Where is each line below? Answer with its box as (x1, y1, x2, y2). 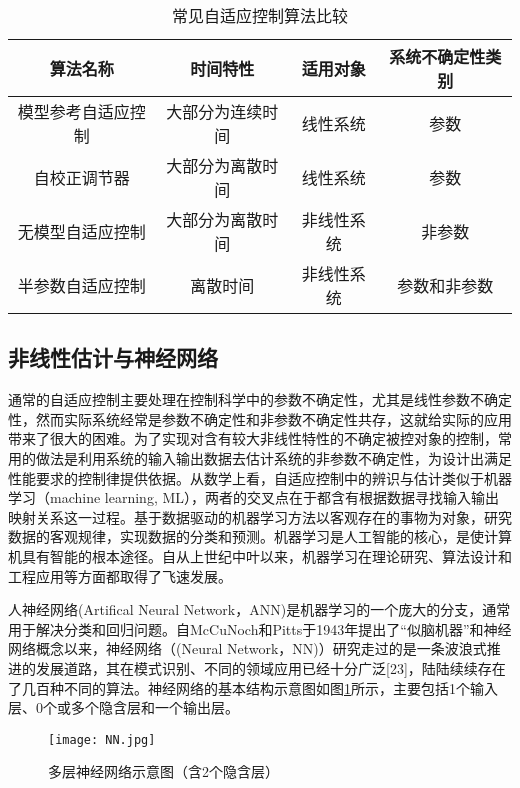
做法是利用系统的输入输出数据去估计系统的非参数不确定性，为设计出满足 (35, 447, 512, 468)
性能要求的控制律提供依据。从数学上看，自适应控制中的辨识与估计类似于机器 (8, 467, 512, 488)
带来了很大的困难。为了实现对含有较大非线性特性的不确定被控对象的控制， (8, 428, 498, 449)
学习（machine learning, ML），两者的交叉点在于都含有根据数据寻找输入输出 (8, 487, 500, 508)
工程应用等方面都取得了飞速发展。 (8, 565, 232, 586)
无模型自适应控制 (17, 220, 146, 243)
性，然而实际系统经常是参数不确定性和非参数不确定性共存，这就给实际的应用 (8, 408, 512, 429)
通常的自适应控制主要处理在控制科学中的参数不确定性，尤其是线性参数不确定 (8, 389, 512, 410)
